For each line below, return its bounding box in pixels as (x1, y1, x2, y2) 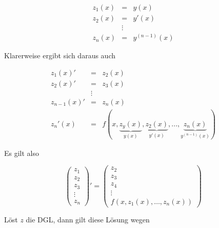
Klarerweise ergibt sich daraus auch (4, 50, 115, 61)
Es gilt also (4, 147, 39, 158)
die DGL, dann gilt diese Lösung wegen (26, 214, 150, 224)
